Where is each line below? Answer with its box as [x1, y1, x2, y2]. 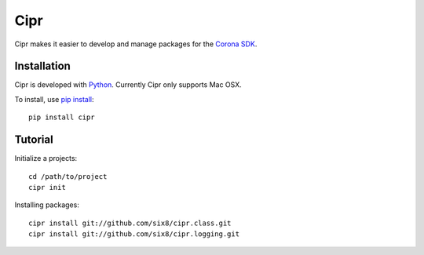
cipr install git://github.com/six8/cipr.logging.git [28, 230, 239, 239]
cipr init [28, 183, 66, 191]
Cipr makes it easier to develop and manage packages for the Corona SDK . [14, 39, 258, 49]
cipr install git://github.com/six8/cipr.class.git [28, 218, 232, 228]
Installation [14, 60, 71, 73]
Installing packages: [14, 200, 80, 209]
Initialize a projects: [14, 154, 78, 163]
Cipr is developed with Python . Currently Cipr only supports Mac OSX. [14, 80, 243, 89]
